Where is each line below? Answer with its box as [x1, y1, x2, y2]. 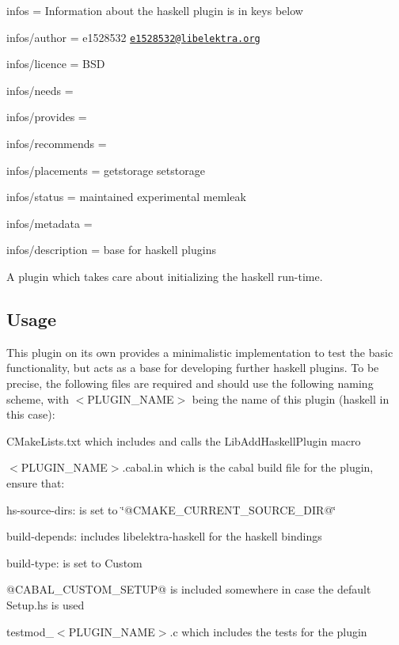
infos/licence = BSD [6, 55, 105, 72]
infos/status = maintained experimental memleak [6, 188, 246, 205]
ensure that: [6, 474, 65, 491]
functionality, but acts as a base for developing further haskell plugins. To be [6, 359, 379, 376]
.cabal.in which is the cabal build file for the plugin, [122, 459, 374, 476]
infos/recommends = [6, 135, 107, 152]
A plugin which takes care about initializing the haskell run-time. [6, 268, 323, 284]
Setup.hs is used [6, 596, 85, 613]
